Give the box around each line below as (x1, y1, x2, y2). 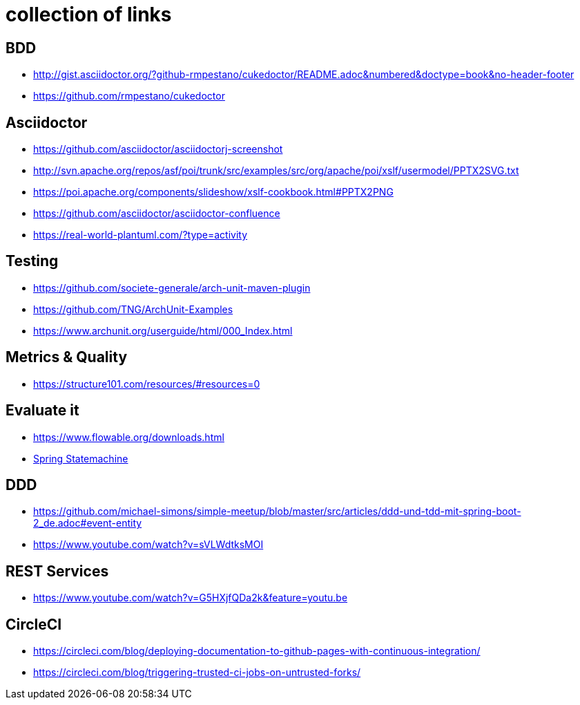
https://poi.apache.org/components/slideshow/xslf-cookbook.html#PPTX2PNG (33, 186, 394, 198)
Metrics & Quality (6, 348, 128, 366)
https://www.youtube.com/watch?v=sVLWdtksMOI (33, 538, 264, 551)
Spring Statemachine (33, 452, 128, 464)
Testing (6, 252, 59, 270)
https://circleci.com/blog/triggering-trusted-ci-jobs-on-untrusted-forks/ (33, 666, 361, 679)
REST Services (6, 562, 109, 580)
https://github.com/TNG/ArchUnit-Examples (33, 303, 233, 315)
